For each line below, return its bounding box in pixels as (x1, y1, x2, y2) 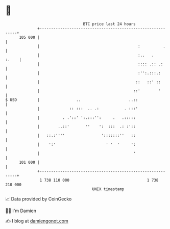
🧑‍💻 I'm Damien (5, 208, 37, 214)
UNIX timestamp (92, 186, 125, 192)
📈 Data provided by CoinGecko (5, 196, 72, 202)
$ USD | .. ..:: (5, 97, 138, 103)
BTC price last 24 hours (83, 21, 136, 27)
